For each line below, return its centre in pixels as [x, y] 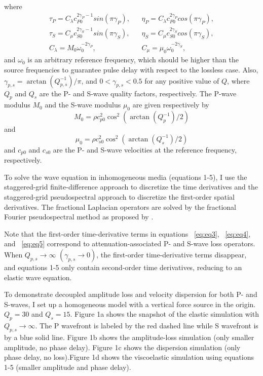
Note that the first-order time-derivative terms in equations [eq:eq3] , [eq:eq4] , [127, 233]
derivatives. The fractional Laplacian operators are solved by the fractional [120, 206]
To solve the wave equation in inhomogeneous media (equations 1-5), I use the [126, 177]
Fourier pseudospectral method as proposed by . [79, 217]
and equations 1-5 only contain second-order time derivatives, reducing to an [123, 267]
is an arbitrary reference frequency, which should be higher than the [133, 60]
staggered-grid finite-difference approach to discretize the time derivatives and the [131, 187]
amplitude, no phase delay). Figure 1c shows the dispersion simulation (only [122, 347]
